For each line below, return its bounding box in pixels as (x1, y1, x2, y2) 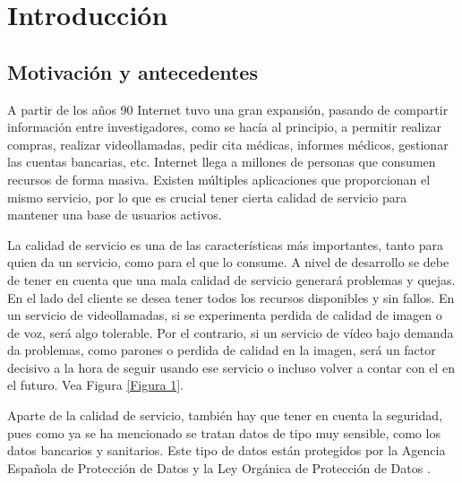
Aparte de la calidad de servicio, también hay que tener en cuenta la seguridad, (7, 406, 443, 425)
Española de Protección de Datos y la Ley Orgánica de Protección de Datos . (7, 458, 431, 477)
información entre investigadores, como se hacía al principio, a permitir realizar (7, 117, 442, 136)
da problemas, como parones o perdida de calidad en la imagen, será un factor (7, 341, 436, 359)
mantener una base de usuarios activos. (7, 205, 222, 224)
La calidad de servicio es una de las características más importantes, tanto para (7, 235, 443, 254)
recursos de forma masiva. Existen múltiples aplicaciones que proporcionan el (7, 169, 431, 188)
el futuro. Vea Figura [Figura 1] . (7, 375, 184, 394)
